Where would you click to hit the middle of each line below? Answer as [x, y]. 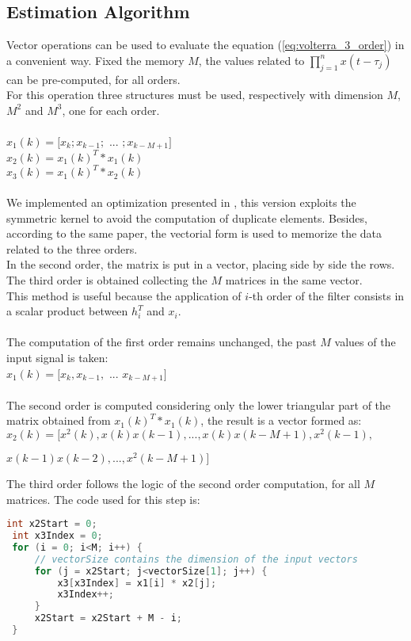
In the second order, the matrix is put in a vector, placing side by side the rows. [201, 264]
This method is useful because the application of [124, 295]
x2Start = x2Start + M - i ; [108, 618]
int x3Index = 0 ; [57, 536]
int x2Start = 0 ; [52, 524]
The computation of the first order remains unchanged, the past [162, 342]
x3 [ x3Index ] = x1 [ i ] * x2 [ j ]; [137, 583]
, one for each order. [111, 110]
